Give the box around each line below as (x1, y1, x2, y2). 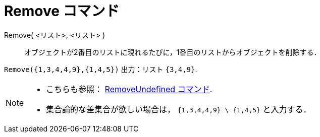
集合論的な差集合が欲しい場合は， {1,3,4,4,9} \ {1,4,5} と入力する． (46, 104, 311, 114)
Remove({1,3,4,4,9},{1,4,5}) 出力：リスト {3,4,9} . (4, 64, 197, 74)
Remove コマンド (4, 3, 120, 20)
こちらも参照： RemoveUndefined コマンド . (46, 84, 212, 94)
